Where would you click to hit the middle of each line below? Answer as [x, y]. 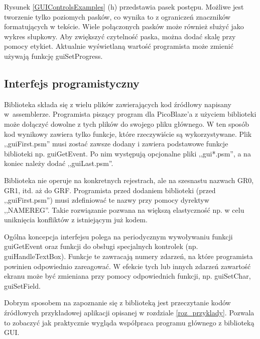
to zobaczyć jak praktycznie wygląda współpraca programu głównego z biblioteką [129, 322]
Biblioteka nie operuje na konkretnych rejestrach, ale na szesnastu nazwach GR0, [129, 180]
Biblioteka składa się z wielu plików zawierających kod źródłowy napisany [118, 104]
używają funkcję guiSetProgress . [53, 56]
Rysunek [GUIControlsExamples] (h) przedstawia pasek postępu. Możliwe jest [124, 7]
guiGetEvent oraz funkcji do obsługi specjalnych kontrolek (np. [101, 246]
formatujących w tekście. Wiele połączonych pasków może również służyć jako [124, 26]
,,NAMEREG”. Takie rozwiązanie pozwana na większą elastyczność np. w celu [124, 209]
